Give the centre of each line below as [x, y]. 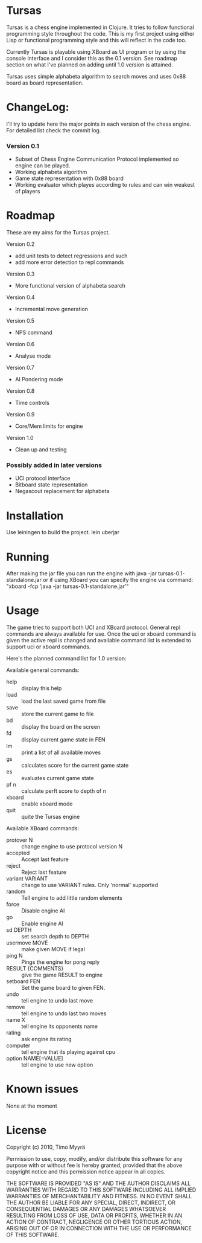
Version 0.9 [21, 415]
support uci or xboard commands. [49, 647]
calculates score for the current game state [75, 766]
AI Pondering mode [39, 379]
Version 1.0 [20, 438]
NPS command [33, 332]
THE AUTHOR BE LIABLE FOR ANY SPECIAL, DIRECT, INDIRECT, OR [91, 1203]
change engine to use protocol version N [72, 847]
